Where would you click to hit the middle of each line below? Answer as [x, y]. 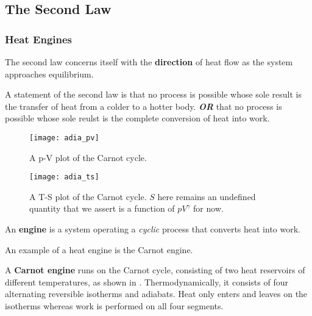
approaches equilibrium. [49, 74]
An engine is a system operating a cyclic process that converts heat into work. [153, 229]
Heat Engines [39, 39]
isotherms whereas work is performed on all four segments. [114, 306]
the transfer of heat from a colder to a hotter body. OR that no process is [144, 106]
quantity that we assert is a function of [102, 208]
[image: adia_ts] [64, 177]
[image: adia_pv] [64, 138]
